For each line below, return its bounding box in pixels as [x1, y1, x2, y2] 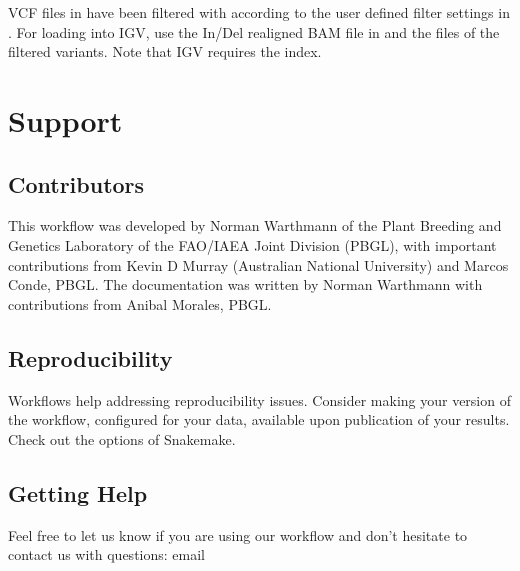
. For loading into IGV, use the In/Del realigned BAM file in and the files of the [8, 21, 500, 42]
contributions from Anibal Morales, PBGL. [8, 293, 272, 314]
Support [8, 99, 123, 140]
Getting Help [8, 477, 148, 508]
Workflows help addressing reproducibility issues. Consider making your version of [8, 389, 511, 410]
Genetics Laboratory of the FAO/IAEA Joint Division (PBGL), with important [8, 234, 497, 255]
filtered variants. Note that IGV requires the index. [8, 41, 322, 62]
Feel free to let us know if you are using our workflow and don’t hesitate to [8, 524, 468, 545]
